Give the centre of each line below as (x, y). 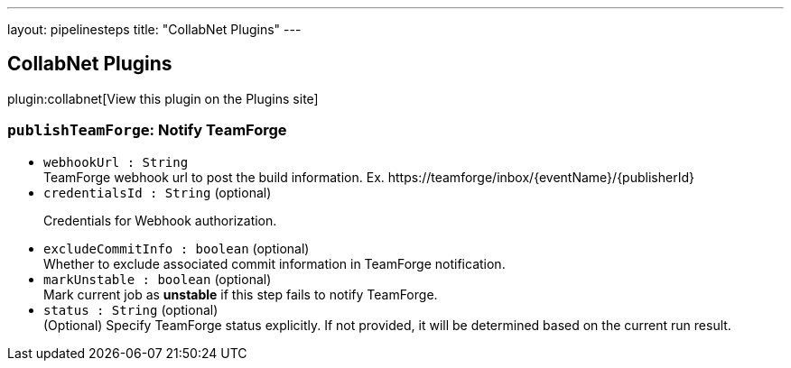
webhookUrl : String (116, 162)
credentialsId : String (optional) (158, 192)
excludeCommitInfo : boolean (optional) (177, 248)
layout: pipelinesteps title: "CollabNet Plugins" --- (154, 29)
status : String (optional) (131, 309)
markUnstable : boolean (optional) (158, 279)
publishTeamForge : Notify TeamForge (147, 130)
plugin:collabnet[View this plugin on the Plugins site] (163, 98)
